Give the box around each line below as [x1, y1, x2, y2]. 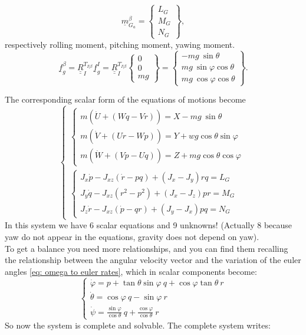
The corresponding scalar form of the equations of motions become [5, 93, 246, 106]
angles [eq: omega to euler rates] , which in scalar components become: [5, 265, 257, 277]
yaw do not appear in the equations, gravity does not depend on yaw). [5, 231, 259, 243]
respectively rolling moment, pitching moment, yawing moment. [5, 38, 235, 50]
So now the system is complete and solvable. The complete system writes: [5, 318, 271, 331]
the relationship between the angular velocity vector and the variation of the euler [5, 254, 301, 266]
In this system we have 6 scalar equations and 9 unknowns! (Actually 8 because [5, 219, 292, 231]
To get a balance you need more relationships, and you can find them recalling [5, 242, 288, 254]
